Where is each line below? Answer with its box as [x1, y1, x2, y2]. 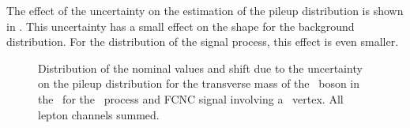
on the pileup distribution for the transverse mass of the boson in [38, 75, 360, 92]
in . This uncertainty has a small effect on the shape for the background [6, 17, 355, 34]
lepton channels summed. [38, 106, 160, 122]
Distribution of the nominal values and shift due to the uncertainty [38, 59, 363, 76]
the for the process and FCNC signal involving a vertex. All [38, 90, 344, 107]
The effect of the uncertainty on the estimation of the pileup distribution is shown [6, 2, 404, 18]
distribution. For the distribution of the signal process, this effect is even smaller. [6, 33, 399, 50]
